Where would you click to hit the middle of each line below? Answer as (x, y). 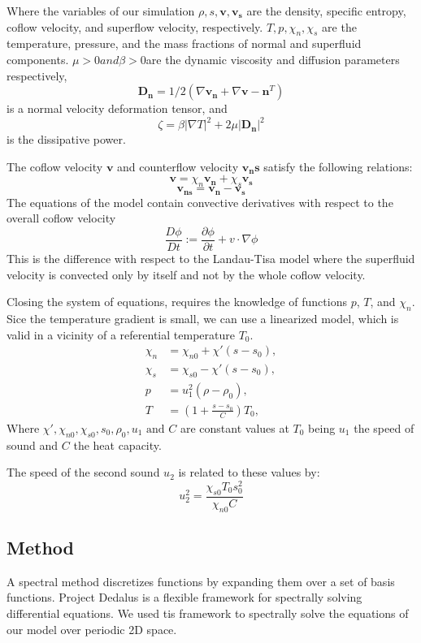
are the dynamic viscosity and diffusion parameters (273, 59)
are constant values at (234, 427)
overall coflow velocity (61, 218)
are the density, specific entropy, (326, 11)
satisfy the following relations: (338, 166)
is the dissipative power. (66, 139)
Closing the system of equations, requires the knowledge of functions (177, 302)
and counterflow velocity (178, 166)
